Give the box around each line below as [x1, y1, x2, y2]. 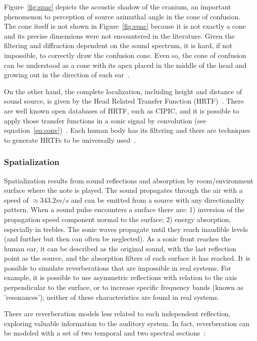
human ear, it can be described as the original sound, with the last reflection [4, 243, 237, 253]
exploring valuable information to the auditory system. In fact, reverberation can [4, 318, 250, 328]
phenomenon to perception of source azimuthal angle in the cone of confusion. [4, 11, 241, 21]
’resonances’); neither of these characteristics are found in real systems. [4, 291, 219, 302]
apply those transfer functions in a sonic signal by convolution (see [4, 115, 206, 125]
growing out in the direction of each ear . [4, 69, 130, 80]
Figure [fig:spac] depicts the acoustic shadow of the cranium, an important [4, 1, 231, 11]
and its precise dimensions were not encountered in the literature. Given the [4, 30, 235, 41]
